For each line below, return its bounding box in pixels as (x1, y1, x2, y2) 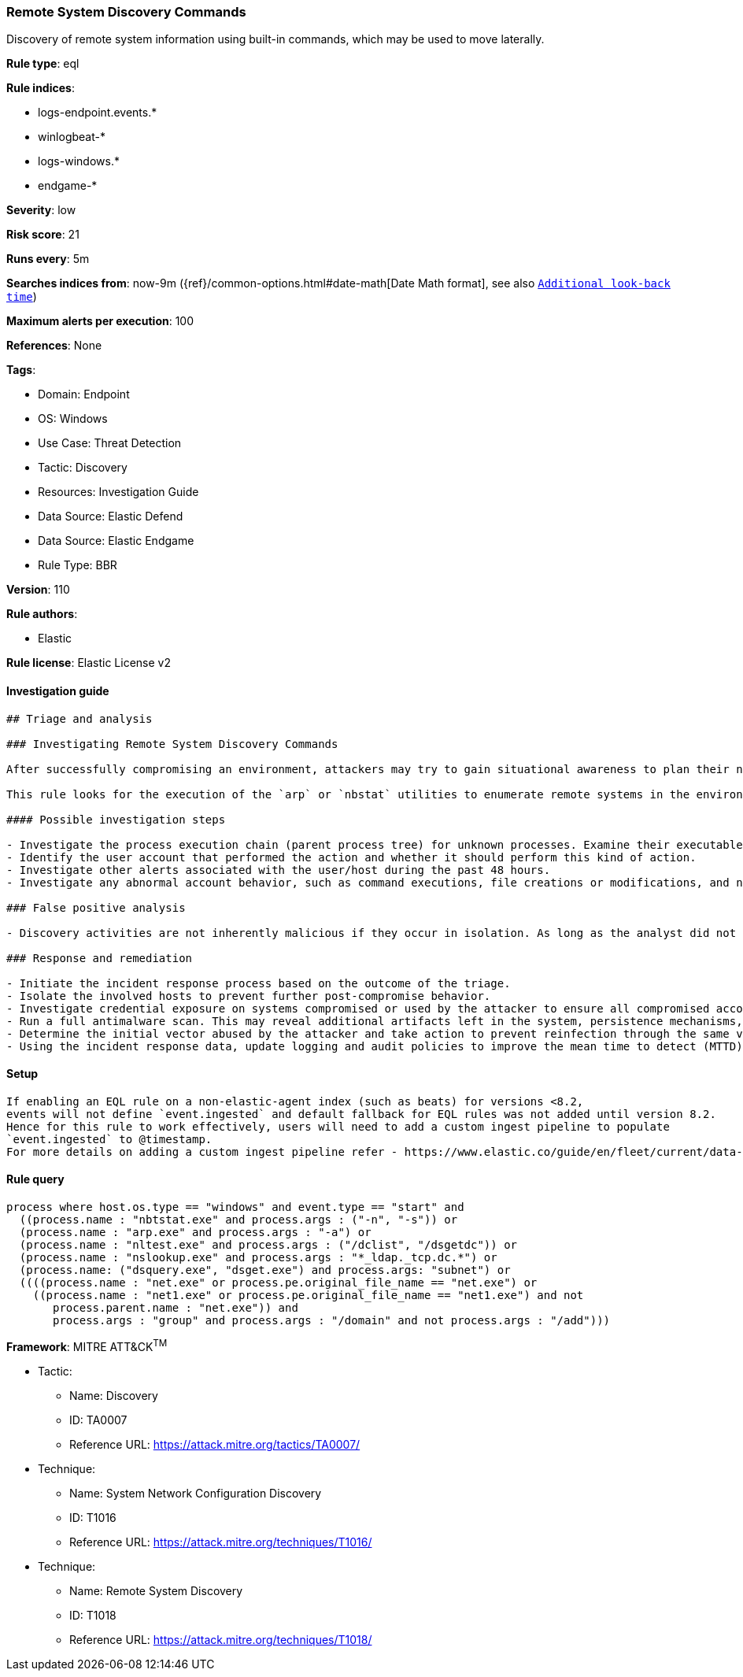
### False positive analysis (6, 901, 186, 914)
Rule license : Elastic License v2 (6, 656, 171, 670)
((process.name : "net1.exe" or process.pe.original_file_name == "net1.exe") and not (32, 1289, 584, 1302)
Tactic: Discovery (38, 461, 128, 475)
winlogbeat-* (38, 130, 105, 144)
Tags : (6, 363, 36, 377)
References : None (6, 339, 102, 353)
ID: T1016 (69, 1510, 116, 1524)
